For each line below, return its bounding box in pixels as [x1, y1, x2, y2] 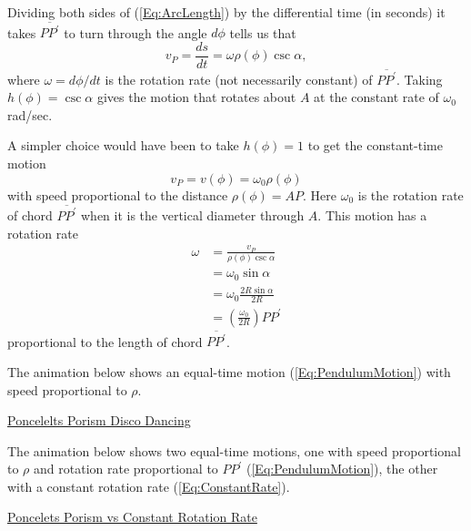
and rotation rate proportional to [34, 459, 218, 478]
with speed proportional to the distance [7, 185, 228, 204]
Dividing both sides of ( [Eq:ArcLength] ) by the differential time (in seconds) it [7, 3, 446, 21]
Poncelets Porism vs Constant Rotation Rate [7, 507, 257, 526]
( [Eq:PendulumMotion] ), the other [246, 459, 438, 478]
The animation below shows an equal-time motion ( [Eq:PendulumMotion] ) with [7, 362, 451, 381]
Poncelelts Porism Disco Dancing [7, 411, 191, 430]
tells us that [229, 23, 296, 42]
